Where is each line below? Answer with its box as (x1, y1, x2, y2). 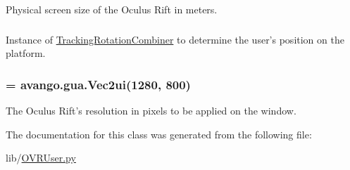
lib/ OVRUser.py (6, 150, 76, 165)
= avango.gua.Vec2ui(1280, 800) (6, 75, 191, 93)
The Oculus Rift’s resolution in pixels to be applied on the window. (6, 103, 296, 117)
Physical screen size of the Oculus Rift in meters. (6, 2, 218, 16)
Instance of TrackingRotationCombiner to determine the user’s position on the (6, 32, 344, 46)
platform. (6, 46, 46, 60)
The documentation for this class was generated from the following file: (6, 126, 312, 141)
